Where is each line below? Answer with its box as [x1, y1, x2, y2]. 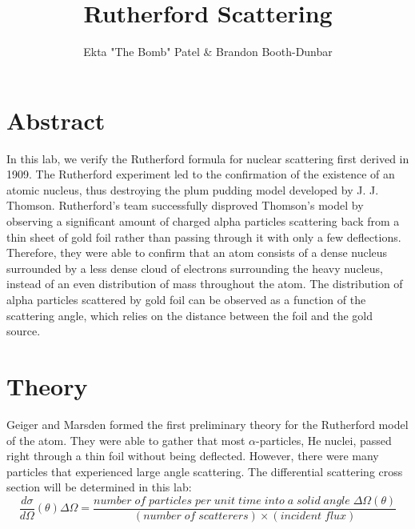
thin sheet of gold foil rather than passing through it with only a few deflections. [6, 228, 401, 245]
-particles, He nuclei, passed [256, 431, 392, 448]
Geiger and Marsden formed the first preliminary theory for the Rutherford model [6, 415, 409, 432]
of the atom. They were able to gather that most [6, 431, 245, 448]
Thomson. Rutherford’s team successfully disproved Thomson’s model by [6, 197, 364, 214]
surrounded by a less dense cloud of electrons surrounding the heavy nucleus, [6, 259, 383, 276]
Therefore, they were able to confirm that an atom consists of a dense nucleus [6, 244, 388, 261]
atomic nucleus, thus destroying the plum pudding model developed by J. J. [6, 181, 379, 198]
